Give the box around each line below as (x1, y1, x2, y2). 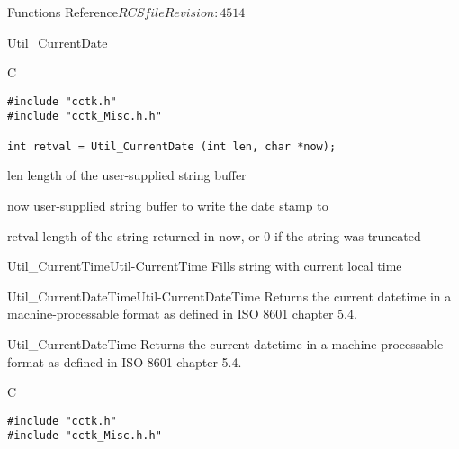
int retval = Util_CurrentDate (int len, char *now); (7, 139, 337, 153)
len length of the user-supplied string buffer (7, 166, 247, 184)
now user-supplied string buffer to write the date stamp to (7, 196, 328, 214)
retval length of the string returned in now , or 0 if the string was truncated (7, 226, 421, 245)
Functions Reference (7, 3, 119, 21)
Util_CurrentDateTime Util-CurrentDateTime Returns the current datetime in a (7, 286, 452, 305)
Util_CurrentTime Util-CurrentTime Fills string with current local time (7, 256, 402, 275)
